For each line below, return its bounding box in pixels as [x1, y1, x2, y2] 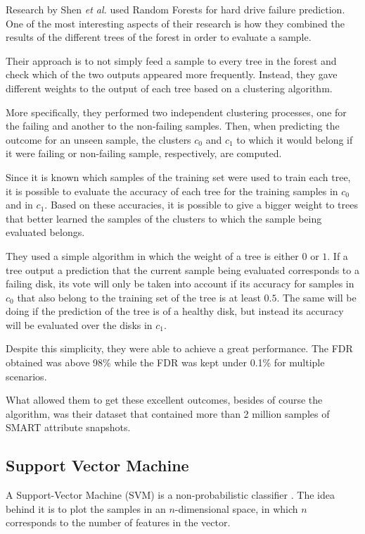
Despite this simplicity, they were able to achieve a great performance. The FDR [6, 341, 353, 356]
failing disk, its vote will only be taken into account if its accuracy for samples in [6, 276, 354, 291]
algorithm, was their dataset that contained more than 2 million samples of [6, 406, 330, 421]
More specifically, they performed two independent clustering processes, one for [6, 104, 347, 119]
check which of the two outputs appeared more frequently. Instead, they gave [6, 67, 338, 82]
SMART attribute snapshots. [6, 420, 131, 435]
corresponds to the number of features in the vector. [6, 515, 231, 530]
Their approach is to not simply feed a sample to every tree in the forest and [6, 53, 337, 68]
